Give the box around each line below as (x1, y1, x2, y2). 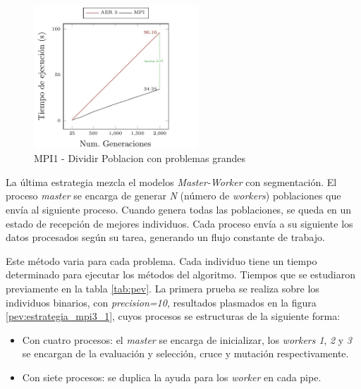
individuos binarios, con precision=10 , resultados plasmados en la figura (6, 295, 317, 309)
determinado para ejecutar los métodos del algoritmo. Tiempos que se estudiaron (6, 267, 356, 282)
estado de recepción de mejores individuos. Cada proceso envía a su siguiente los (6, 216, 353, 230)
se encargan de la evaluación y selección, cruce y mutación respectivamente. (22, 346, 349, 361)
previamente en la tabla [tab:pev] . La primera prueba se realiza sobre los (6, 281, 319, 296)
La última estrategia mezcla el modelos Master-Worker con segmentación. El (6, 174, 337, 189)
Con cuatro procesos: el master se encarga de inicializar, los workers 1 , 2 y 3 (22, 332, 352, 347)
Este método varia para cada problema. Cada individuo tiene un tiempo (6, 253, 317, 268)
